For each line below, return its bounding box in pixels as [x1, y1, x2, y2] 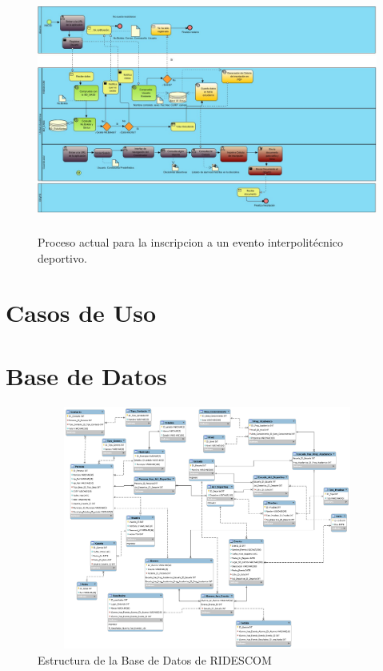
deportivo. [38, 249, 87, 266]
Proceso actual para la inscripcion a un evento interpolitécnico [38, 233, 344, 250]
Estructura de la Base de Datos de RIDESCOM [38, 651, 272, 668]
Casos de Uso [6, 296, 157, 329]
